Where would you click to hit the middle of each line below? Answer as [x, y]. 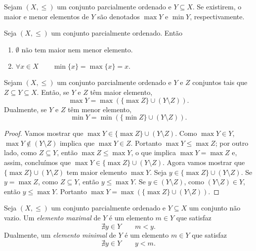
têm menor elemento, [100, 109]
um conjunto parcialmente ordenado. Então [117, 33]
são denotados [119, 16]
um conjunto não [215, 208]
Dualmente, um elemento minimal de [60, 234]
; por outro [232, 143]
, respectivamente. [217, 16]
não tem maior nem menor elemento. [77, 49]
